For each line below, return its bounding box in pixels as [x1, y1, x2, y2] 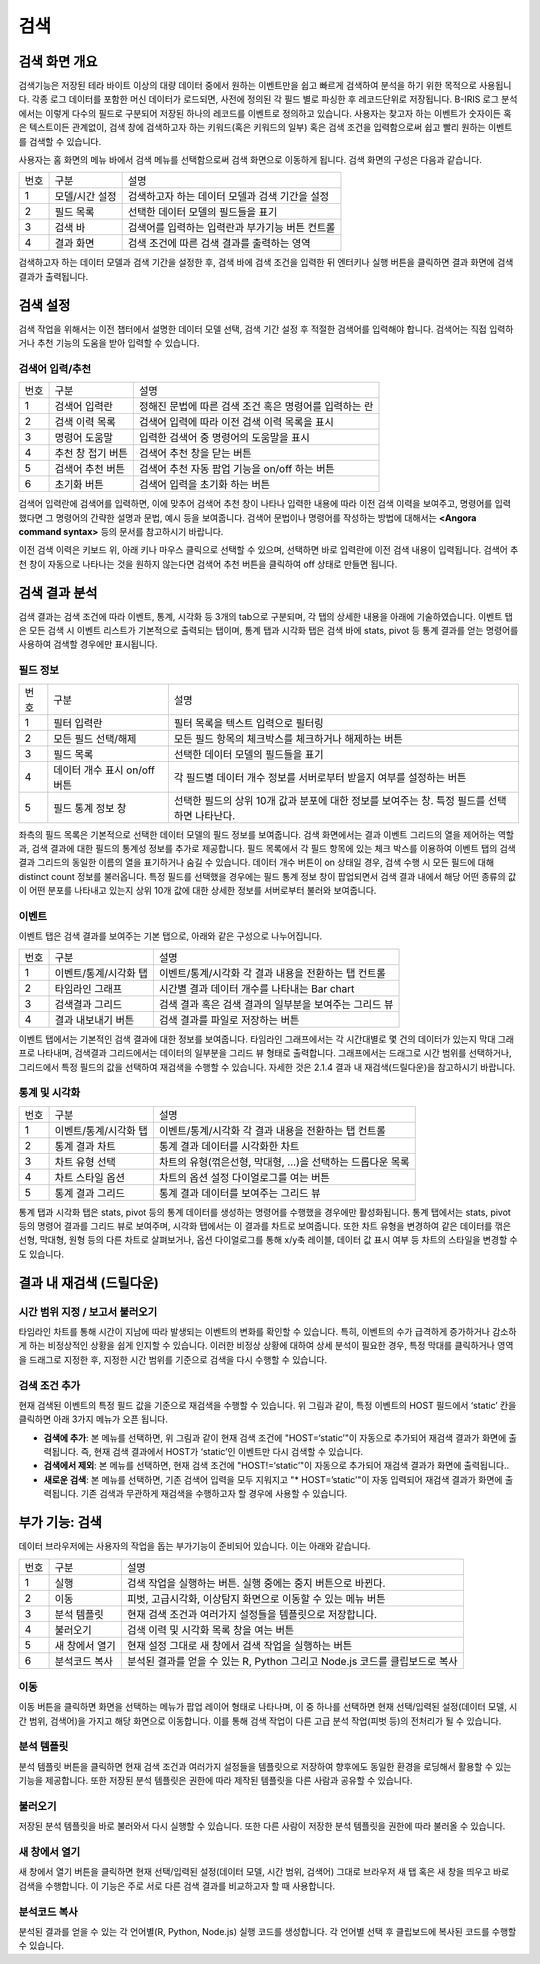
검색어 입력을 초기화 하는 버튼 [138, 478, 271, 492]
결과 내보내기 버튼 [54, 1013, 135, 1027]
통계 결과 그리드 [54, 1186, 125, 1200]
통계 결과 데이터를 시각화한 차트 [158, 1139, 300, 1153]
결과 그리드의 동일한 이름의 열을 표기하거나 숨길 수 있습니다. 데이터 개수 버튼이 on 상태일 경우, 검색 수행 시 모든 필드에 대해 [18, 856, 495, 869]
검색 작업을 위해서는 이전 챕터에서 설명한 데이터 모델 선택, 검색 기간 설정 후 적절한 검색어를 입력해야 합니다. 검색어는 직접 [18, 323, 487, 335]
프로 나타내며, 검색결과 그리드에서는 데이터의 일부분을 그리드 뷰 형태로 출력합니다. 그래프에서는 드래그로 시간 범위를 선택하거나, [18, 1047, 512, 1059]
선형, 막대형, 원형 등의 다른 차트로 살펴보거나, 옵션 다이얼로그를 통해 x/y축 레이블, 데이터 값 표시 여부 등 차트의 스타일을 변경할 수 [18, 1234, 519, 1246]
